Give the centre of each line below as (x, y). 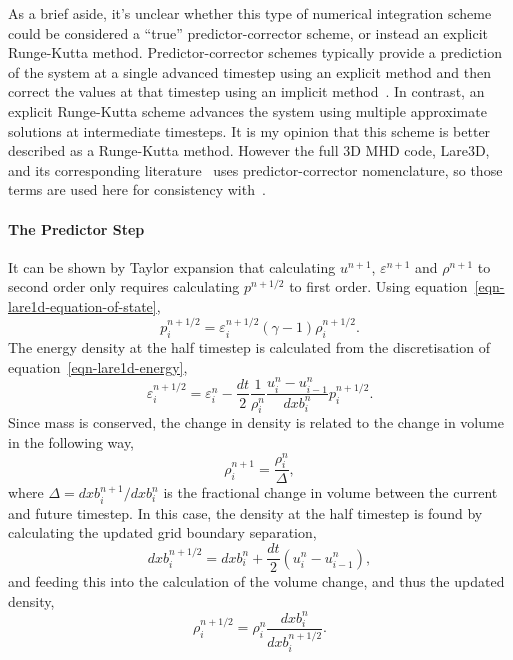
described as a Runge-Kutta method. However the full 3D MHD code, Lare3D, (249, 150)
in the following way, (71, 441)
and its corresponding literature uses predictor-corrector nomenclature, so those (255, 169)
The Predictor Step (76, 228)
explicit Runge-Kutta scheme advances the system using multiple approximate (247, 110)
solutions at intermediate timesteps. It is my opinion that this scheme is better (249, 130)
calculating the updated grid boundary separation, (162, 532)
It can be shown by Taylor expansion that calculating (172, 266)
